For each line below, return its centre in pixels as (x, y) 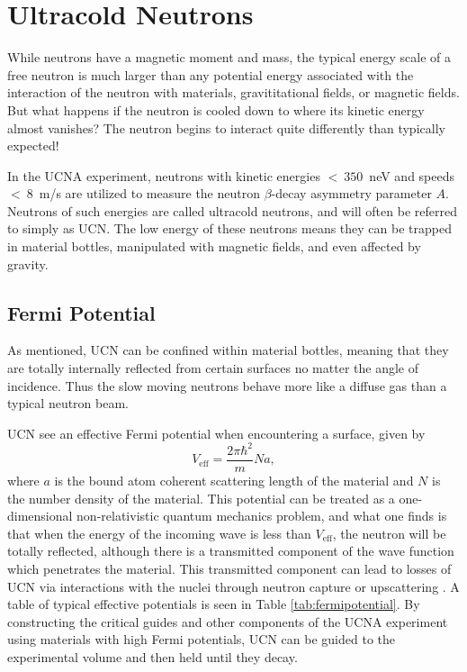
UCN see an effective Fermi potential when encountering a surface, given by (216, 433)
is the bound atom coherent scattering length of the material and (234, 480)
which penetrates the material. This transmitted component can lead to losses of (229, 568)
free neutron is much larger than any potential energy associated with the (211, 74)
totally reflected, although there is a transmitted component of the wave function (231, 551)
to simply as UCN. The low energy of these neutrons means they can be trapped (229, 228)
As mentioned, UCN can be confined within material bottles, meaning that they (228, 350)
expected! (33, 145)
